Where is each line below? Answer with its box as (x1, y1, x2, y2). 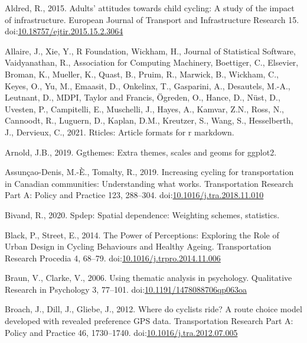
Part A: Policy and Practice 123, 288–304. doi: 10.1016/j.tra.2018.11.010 (5, 189, 264, 201)
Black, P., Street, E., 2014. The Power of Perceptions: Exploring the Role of (5, 228, 279, 241)
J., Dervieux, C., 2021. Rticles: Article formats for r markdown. (5, 125, 234, 138)
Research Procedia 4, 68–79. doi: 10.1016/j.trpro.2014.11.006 (5, 251, 221, 264)
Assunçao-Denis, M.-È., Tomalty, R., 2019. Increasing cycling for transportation (5, 166, 294, 178)
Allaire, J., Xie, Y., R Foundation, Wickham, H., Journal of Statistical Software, (5, 44, 296, 57)
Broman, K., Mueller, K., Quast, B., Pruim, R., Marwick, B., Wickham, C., (5, 67, 279, 80)
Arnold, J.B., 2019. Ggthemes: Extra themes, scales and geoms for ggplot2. (5, 145, 277, 158)
